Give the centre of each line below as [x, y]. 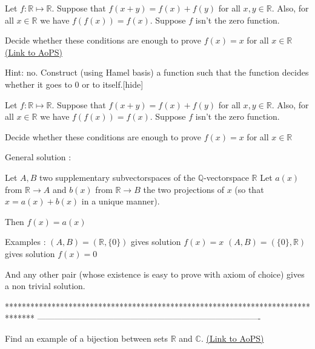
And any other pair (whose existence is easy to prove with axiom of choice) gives [155, 274]
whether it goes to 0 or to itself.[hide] [74, 84]
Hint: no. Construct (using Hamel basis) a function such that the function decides [157, 72]
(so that [249, 189]
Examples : [25, 242]
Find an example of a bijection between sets [87, 338]
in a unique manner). [121, 201]
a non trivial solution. [45, 286]
